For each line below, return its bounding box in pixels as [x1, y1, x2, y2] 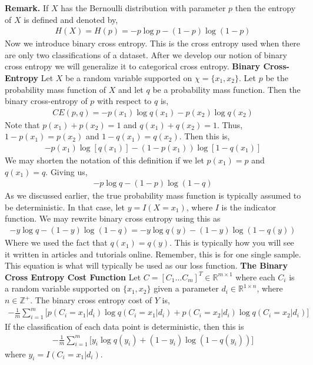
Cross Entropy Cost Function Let [5, 270, 141, 283]
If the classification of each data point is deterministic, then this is [5, 320, 244, 332]
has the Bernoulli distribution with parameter [61, 2, 226, 14]
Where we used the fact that [5, 236, 108, 249]
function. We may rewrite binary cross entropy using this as [5, 212, 221, 225]
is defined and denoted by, [24, 13, 118, 25]
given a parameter [154, 282, 219, 294]
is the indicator [221, 200, 277, 213]
